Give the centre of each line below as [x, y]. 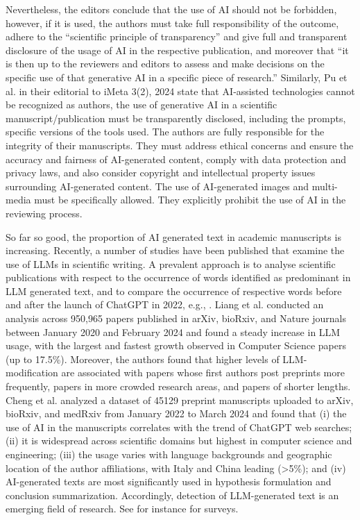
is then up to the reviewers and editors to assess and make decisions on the [165, 64]
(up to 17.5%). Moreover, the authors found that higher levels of [143, 359]
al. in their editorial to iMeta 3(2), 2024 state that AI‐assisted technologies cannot [180, 91]
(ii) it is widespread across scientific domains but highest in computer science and [179, 441]
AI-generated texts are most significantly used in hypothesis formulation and [169, 481]
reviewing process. [44, 213]
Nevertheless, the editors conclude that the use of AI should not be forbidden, [171, 9]
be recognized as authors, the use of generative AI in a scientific [142, 104]
